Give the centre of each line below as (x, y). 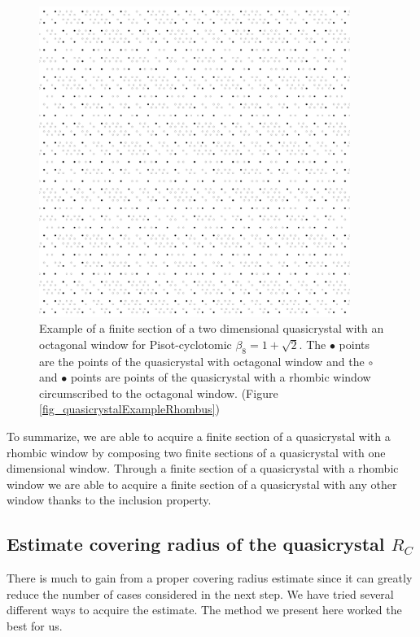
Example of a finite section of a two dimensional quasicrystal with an (212, 328)
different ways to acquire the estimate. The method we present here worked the (204, 610)
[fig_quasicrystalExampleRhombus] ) (129, 409)
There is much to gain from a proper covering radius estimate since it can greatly (210, 578)
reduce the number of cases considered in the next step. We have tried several (200, 593)
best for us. (35, 625)
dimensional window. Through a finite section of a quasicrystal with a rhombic (203, 468)
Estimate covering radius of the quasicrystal (196, 544)
